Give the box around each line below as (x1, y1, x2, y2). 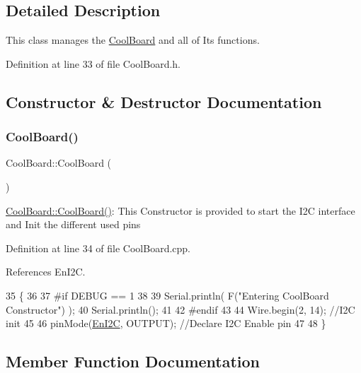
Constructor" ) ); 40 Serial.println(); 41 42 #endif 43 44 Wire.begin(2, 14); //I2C (6, 302, 355, 316)
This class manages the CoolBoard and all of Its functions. (6, 32, 260, 47)
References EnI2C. (6, 264, 86, 279)
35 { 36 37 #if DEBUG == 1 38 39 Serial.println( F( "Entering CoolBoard (6, 288, 329, 302)
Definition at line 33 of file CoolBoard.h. (6, 56, 181, 71)
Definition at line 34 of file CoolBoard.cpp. (6, 240, 191, 255)
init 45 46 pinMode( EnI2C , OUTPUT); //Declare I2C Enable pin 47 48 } (6, 316, 326, 331)
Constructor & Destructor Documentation (6, 90, 322, 112)
